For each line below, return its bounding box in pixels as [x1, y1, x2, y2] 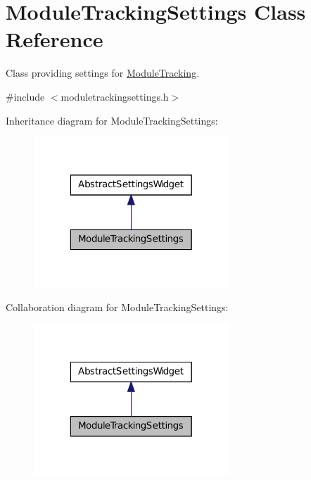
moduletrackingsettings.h [61, 89, 169, 103]
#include [6, 89, 45, 103]
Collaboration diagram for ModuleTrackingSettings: [6, 300, 229, 315]
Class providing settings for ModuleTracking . [6, 65, 200, 80]
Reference [6, 25, 103, 53]
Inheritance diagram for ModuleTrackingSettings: [6, 113, 218, 127]
